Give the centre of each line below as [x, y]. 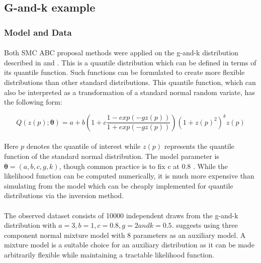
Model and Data [38, 32]
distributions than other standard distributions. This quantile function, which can [130, 82]
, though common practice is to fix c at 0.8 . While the [143, 166]
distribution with [30, 225]
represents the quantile [199, 146]
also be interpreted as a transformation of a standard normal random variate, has [129, 92]
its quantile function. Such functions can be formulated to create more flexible [124, 72]
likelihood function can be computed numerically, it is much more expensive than [129, 176]
